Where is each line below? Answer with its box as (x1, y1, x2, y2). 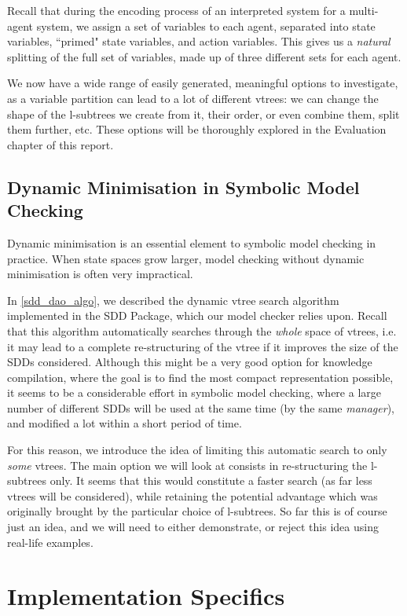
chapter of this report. (7, 136, 114, 152)
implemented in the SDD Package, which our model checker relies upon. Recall (7, 307, 387, 324)
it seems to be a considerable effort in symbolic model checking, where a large (7, 384, 381, 401)
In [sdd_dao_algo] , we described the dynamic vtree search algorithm (7, 291, 339, 308)
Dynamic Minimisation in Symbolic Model (7, 174, 360, 199)
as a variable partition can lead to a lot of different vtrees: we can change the (7, 90, 379, 106)
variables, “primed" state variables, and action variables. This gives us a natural (7, 33, 390, 49)
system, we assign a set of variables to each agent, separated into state (36, 17, 376, 34)
